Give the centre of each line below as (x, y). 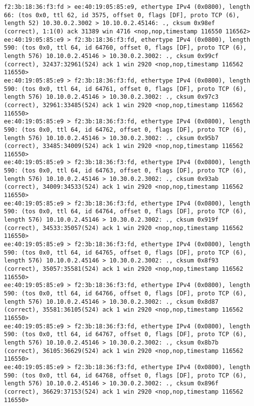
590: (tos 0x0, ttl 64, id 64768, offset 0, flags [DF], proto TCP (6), (125, 375)
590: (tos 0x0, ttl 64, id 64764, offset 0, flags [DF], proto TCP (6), (125, 212)
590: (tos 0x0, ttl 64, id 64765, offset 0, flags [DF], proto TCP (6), (125, 252)
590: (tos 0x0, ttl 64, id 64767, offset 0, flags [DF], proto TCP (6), (125, 334)
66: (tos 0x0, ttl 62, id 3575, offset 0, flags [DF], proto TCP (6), (122, 15)
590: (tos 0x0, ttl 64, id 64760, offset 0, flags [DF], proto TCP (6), (125, 48)
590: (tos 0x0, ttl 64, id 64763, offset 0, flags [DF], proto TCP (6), (125, 171)
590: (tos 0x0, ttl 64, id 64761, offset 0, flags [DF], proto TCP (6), (125, 89)
